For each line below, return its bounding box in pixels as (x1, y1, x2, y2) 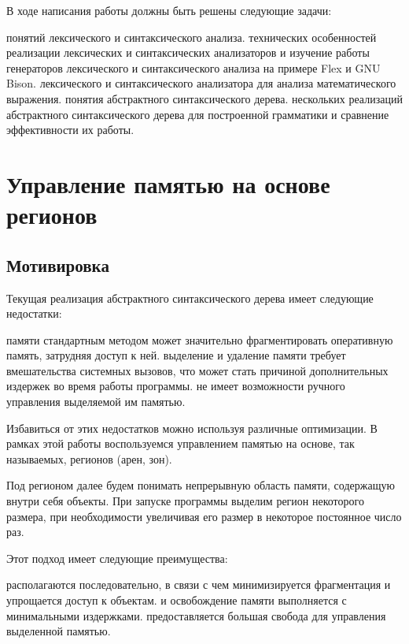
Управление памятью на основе (6, 167, 330, 199)
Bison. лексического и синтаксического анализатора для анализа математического (6, 75, 396, 91)
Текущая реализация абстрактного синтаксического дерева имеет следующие (6, 289, 374, 306)
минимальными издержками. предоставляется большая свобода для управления (6, 607, 386, 624)
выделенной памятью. (6, 623, 111, 639)
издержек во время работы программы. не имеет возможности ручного (6, 378, 345, 394)
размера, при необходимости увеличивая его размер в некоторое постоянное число (6, 508, 402, 524)
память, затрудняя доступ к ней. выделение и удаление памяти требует (6, 347, 346, 363)
